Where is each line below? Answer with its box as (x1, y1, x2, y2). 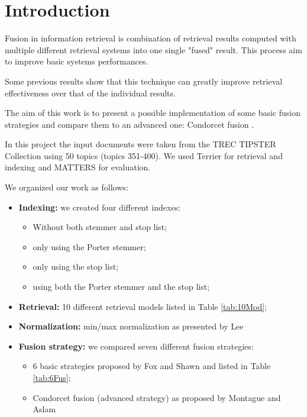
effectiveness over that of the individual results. (5, 86, 176, 99)
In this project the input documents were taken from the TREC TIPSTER (5, 138, 276, 150)
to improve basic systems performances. (5, 55, 148, 67)
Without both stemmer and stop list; (33, 221, 167, 233)
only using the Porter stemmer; (33, 240, 146, 253)
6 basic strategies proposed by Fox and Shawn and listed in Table (33, 360, 271, 372)
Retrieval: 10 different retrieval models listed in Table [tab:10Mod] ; (18, 300, 267, 312)
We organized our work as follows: (5, 181, 128, 193)
